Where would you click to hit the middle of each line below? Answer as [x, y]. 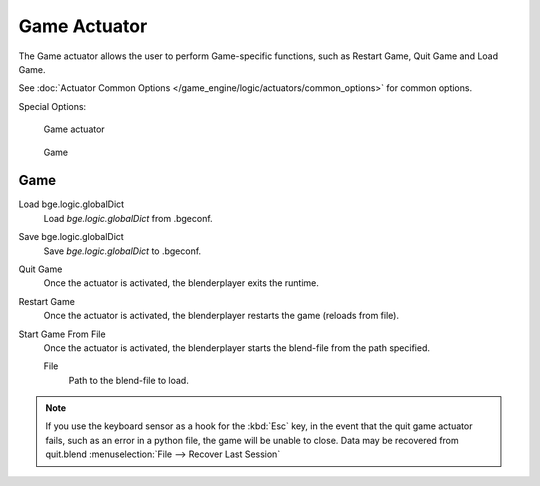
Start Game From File [62, 334]
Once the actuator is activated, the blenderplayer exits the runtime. [181, 283]
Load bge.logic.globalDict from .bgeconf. [128, 218]
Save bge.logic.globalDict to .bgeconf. [122, 251]
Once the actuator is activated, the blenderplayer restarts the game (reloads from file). [221, 316]
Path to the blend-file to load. [128, 380]
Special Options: [52, 106]
